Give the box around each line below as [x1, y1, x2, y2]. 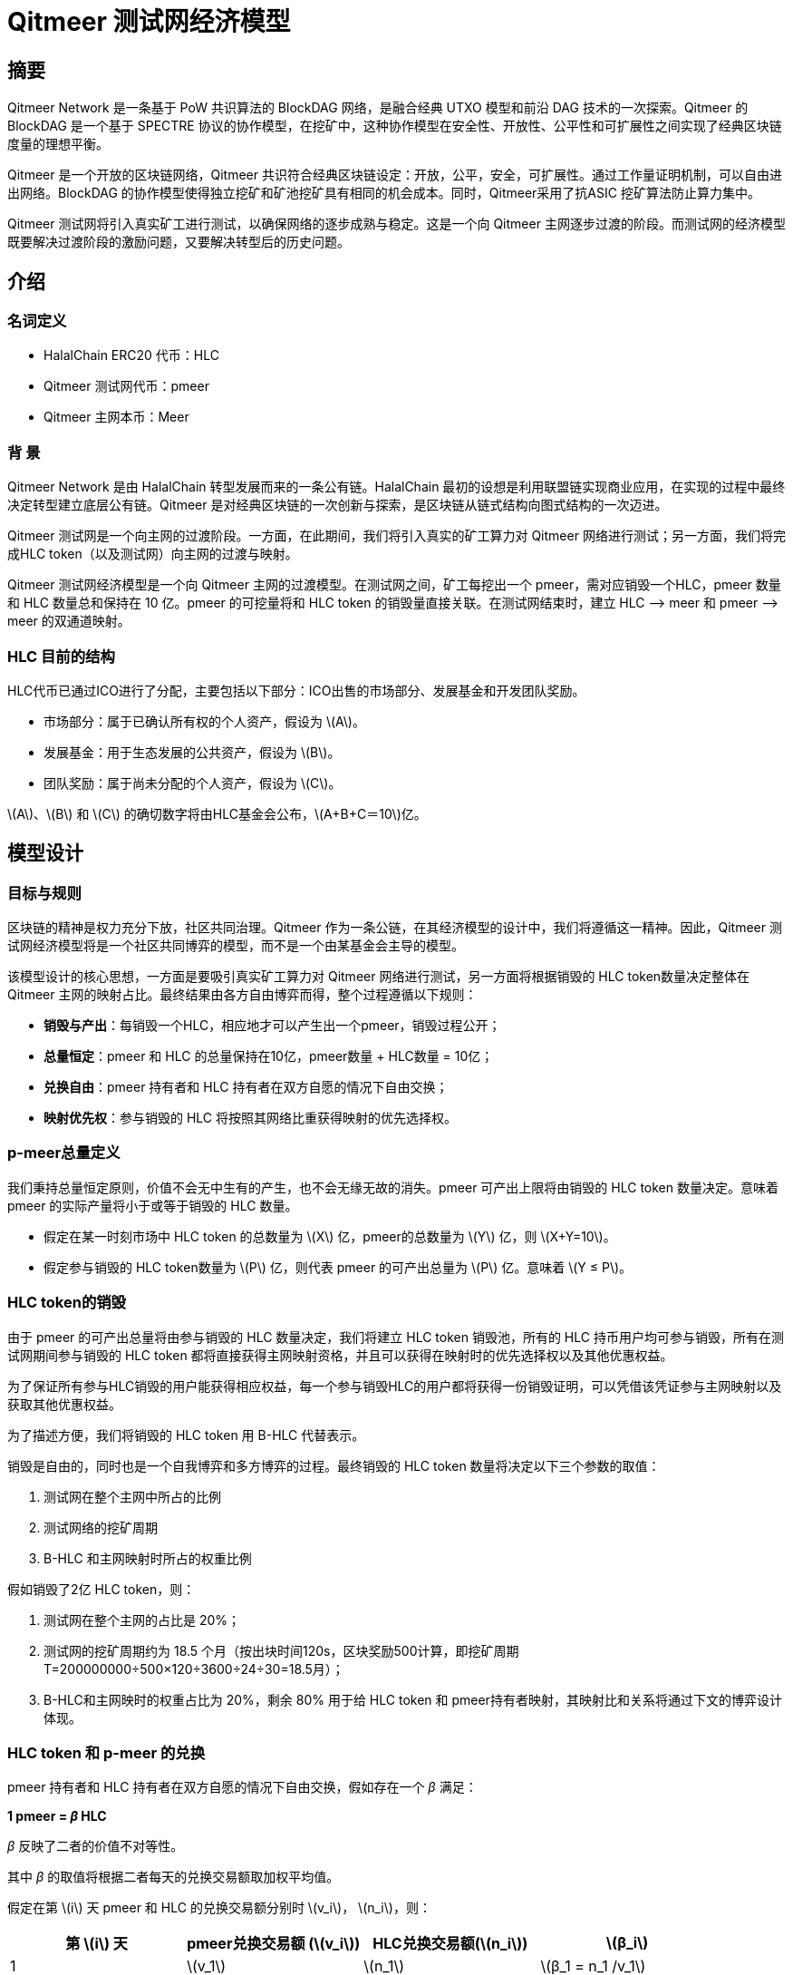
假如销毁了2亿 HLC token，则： [7, 1581, 196, 1597]
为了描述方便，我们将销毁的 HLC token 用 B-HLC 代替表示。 [7, 1426, 365, 1443]
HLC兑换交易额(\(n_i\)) [372, 1934, 528, 1953]
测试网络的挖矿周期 [44, 1519, 158, 1535]
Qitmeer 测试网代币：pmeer [44, 378, 209, 394]
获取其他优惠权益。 [7, 1396, 121, 1412]
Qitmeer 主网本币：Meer [44, 409, 189, 425]
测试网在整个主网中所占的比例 [44, 1488, 221, 1504]
